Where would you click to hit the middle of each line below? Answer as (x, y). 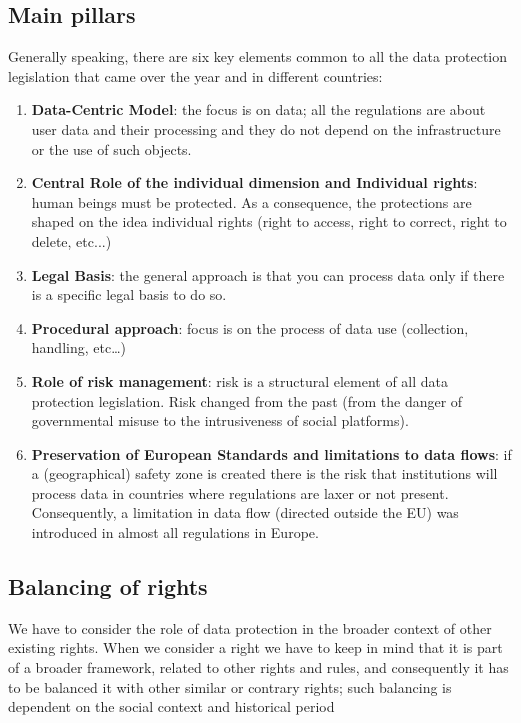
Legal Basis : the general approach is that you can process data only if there (268, 274)
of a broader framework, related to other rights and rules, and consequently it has (258, 667)
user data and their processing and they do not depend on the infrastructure (266, 128)
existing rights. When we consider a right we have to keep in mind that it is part (255, 647)
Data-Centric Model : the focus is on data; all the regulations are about (258, 109)
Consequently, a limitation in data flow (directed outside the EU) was (245, 512)
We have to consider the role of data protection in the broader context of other (250, 627)
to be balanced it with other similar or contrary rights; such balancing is (230, 686)
